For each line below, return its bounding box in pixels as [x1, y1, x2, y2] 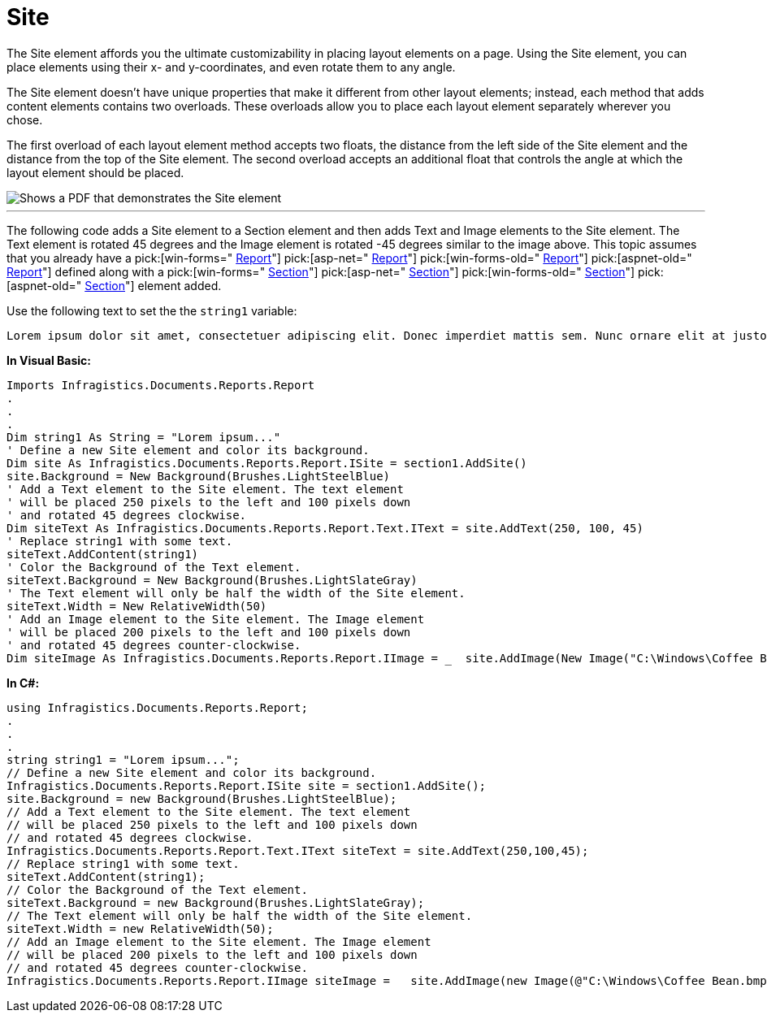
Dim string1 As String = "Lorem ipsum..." [6, 430, 281, 444]
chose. [6, 112, 43, 127]
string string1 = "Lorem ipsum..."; [6, 752, 240, 766]
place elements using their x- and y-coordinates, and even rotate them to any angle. [6, 59, 456, 74]
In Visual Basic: [6, 353, 91, 367]
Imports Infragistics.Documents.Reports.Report [6, 378, 315, 392]
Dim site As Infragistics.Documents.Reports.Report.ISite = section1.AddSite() [6, 456, 527, 470]
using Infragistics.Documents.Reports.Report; [6, 700, 308, 714]
